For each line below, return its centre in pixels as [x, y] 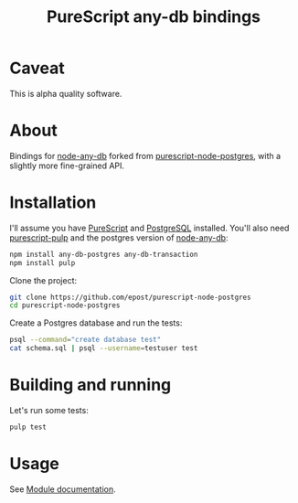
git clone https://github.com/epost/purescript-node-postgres [130, 297]
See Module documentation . [63, 489]
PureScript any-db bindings [154, 17]
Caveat [37, 68]
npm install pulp [43, 262]
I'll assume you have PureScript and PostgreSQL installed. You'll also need [149, 228]
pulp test [28, 427]
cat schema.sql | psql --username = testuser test [104, 348]
